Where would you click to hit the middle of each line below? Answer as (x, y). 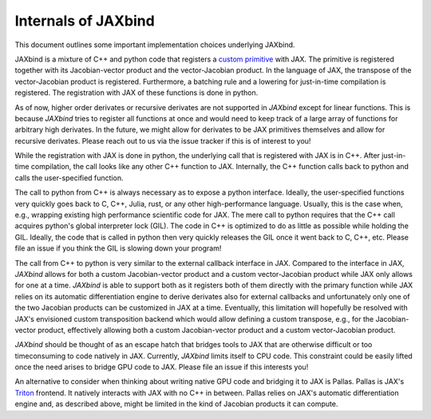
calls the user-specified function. (69, 178)
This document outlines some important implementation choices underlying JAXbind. (155, 45)
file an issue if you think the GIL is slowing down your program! (118, 248)
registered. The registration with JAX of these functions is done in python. (136, 93)
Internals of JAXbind (85, 21)
